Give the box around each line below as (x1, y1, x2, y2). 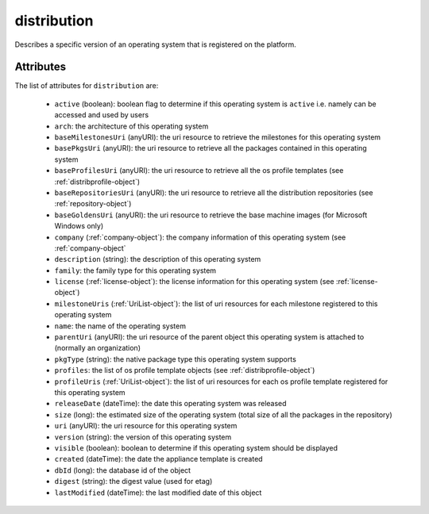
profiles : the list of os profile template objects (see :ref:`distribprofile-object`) (54, 366, 315, 375)
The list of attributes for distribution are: (14, 81, 159, 90)
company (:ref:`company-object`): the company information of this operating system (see (54, 232, 346, 242)
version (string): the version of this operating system (54, 432, 232, 442)
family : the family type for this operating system (54, 266, 217, 275)
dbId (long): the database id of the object (54, 465, 191, 475)
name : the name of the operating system (54, 321, 187, 331)
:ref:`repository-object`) (54, 199, 132, 209)
